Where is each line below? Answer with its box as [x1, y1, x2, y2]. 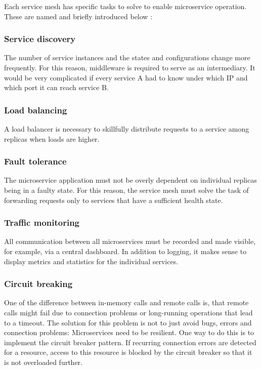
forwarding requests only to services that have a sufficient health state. [4, 194, 223, 205]
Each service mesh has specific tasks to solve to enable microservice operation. [4, 1, 247, 11]
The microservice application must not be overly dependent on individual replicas [4, 175, 257, 185]
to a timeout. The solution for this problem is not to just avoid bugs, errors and [4, 317, 252, 327]
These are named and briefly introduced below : [4, 11, 153, 21]
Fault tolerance [4, 155, 67, 168]
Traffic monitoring [4, 216, 80, 229]
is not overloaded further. [4, 356, 82, 367]
